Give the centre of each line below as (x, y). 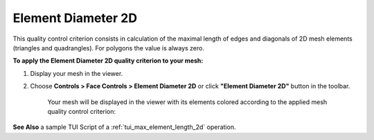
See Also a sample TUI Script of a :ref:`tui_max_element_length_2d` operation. (124, 127)
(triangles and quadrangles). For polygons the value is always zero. (108, 48)
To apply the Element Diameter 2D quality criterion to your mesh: (108, 61)
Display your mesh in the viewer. (77, 73)
